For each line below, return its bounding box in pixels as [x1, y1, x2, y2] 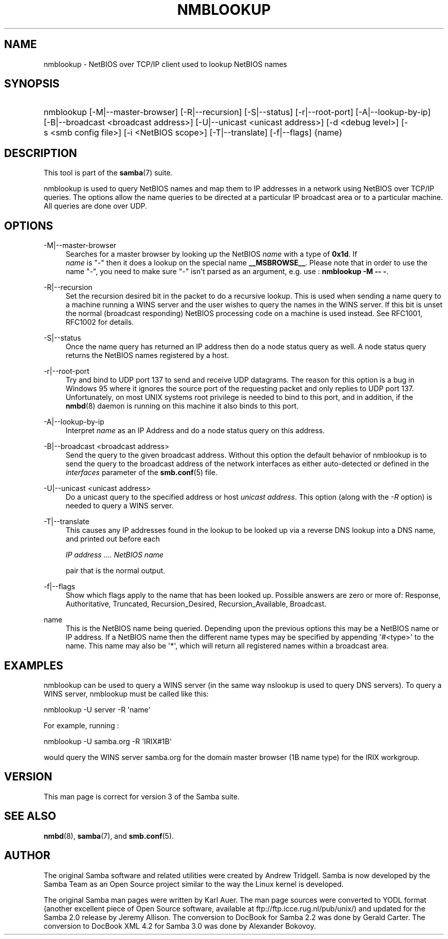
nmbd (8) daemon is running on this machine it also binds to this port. [65, 401, 299, 411]
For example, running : [43, 721, 119, 730]
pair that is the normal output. [65, 566, 165, 575]
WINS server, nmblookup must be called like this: [43, 689, 209, 698]
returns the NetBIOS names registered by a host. [65, 351, 229, 360]
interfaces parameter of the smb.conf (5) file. [65, 468, 218, 477]
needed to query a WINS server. [65, 501, 174, 510]
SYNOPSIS [4, 77, 60, 91]
